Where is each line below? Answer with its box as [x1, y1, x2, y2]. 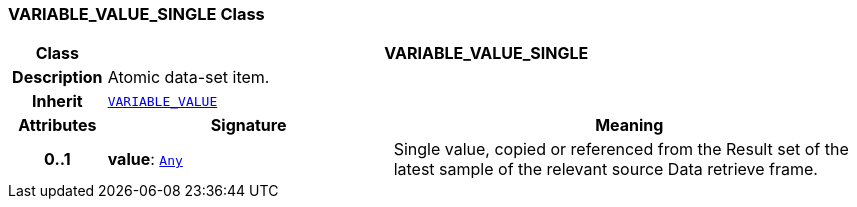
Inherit [31, 91, 83, 112]
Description [12, 67, 103, 88]
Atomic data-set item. [107, 67, 270, 88]
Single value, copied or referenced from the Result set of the [393, 139, 849, 160]
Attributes [18, 115, 97, 136]
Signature [210, 115, 287, 136]
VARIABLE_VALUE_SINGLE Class [8, 4, 265, 24]
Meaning [595, 115, 664, 136]
